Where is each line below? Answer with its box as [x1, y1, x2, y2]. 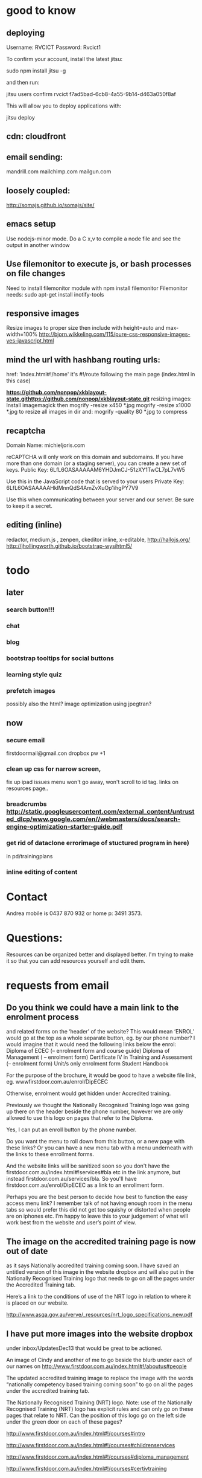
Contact [6, 890, 48, 904]
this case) [6, 377, 31, 384]
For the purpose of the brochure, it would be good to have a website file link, [6, 1072, 197, 1079]
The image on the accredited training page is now [6, 1236, 196, 1247]
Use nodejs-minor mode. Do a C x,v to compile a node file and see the [6, 235, 181, 242]
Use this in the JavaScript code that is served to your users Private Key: [6, 478, 185, 485]
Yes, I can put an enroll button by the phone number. [6, 1126, 137, 1133]
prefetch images [6, 687, 55, 695]
